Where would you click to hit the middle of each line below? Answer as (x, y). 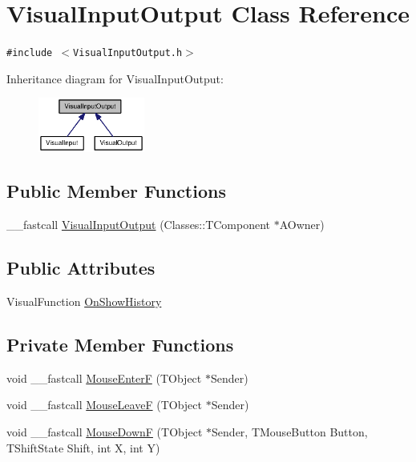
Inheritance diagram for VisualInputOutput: (115, 78)
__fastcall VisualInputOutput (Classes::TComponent (139, 225)
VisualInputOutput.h (128, 53)
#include (30, 53)
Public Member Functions (116, 191)
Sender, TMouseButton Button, (290, 432)
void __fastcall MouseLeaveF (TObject (104, 405)
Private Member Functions (120, 345)
